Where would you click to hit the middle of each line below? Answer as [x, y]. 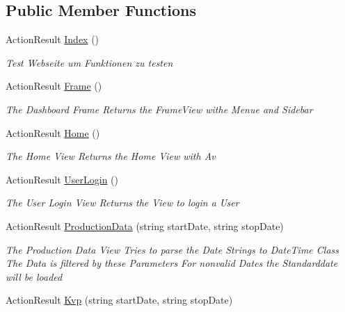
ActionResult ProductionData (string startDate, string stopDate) [145, 225]
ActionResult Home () [53, 132]
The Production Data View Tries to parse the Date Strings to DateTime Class [172, 249]
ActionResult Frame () [54, 86]
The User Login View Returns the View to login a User [122, 203]
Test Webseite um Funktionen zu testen [89, 62]
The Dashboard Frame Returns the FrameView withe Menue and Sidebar [159, 109]
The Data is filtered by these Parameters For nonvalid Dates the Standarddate [172, 263]
